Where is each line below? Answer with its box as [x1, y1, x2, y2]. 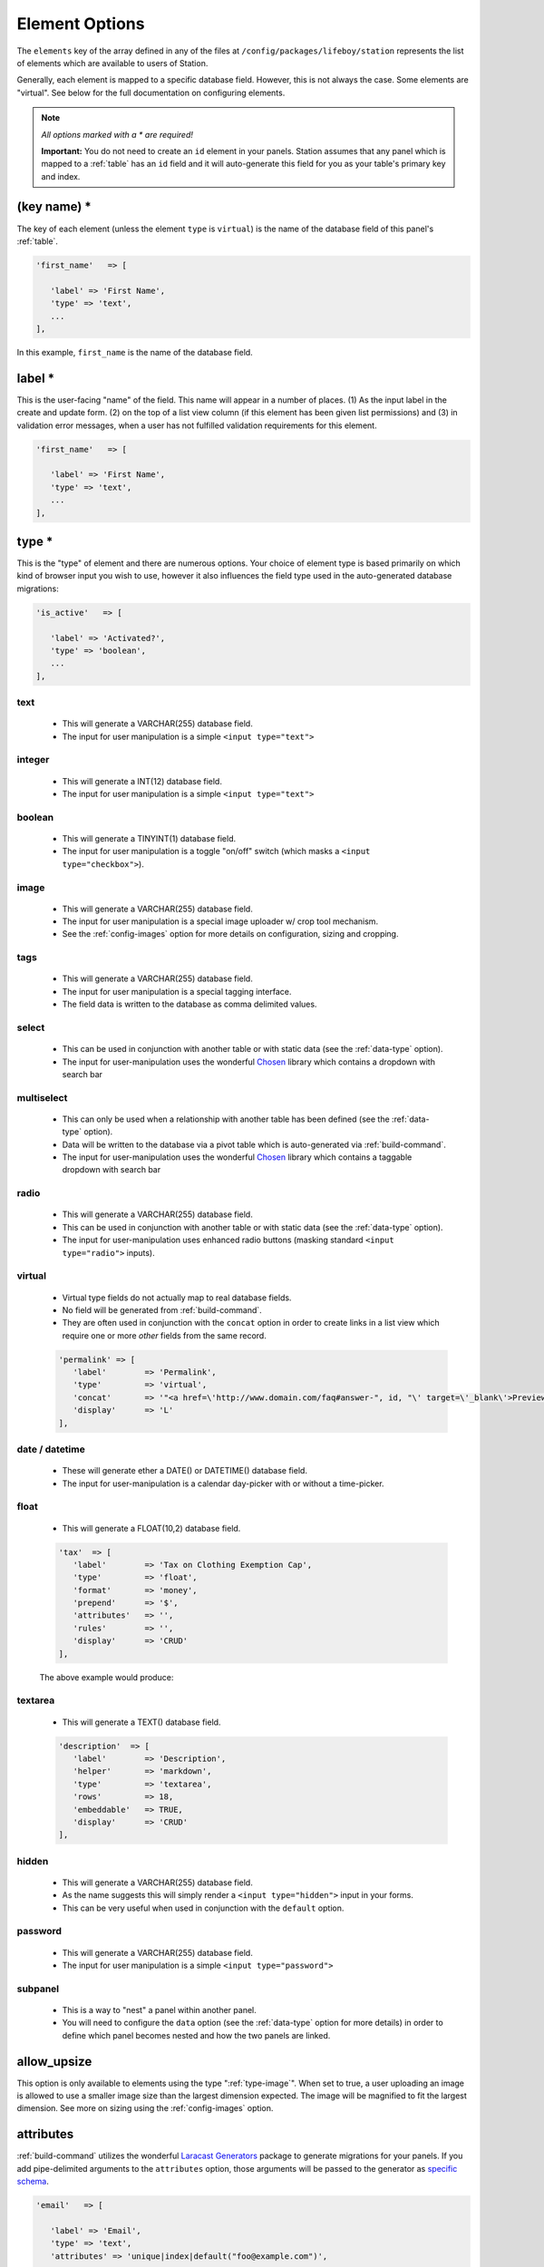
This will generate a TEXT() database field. [62, 1717, 221, 1727]
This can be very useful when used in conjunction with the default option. [62, 1902, 345, 1913]
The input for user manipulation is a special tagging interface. [62, 986, 292, 997]
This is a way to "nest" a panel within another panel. [62, 2004, 257, 2015]
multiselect [16, 1091, 68, 1104]
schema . [16, 2176, 49, 2187]
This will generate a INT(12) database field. [62, 775, 222, 786]
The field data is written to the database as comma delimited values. [62, 998, 317, 1010]
